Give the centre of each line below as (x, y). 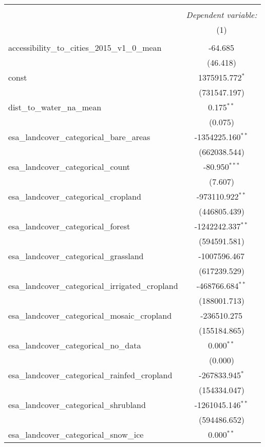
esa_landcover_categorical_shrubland (77, 405)
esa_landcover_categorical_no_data (75, 345)
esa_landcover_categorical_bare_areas (79, 137)
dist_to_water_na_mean (55, 107)
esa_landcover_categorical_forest (69, 226)
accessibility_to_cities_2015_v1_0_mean (85, 47)
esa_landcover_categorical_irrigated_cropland (93, 286)
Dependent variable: (222, 15)
